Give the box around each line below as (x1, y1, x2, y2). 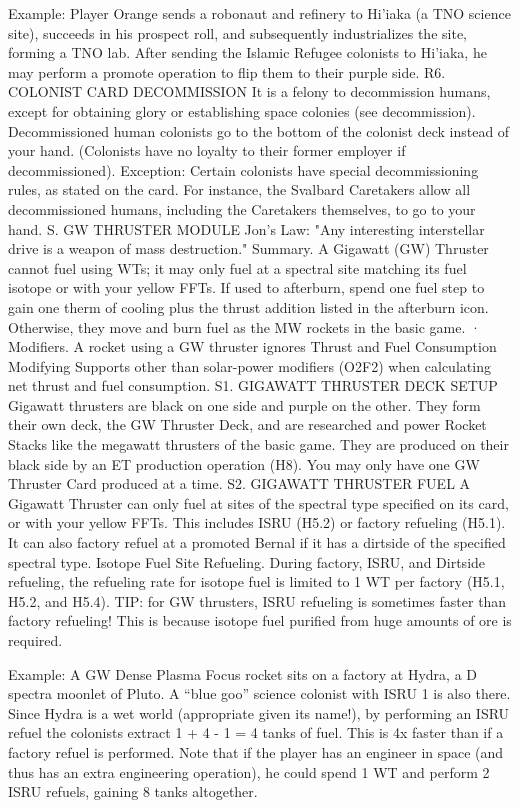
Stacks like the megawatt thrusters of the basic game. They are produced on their (8, 434, 509, 455)
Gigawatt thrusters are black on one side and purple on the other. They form (8, 394, 481, 415)
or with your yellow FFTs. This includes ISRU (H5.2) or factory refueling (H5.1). (8, 512, 506, 533)
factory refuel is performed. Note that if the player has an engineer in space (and (8, 741, 504, 762)
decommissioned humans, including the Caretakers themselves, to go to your (8, 198, 476, 219)
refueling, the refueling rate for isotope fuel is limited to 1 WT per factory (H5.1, (8, 571, 505, 592)
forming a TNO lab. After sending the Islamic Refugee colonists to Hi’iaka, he (8, 42, 487, 63)
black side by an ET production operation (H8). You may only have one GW (8, 453, 480, 474)
